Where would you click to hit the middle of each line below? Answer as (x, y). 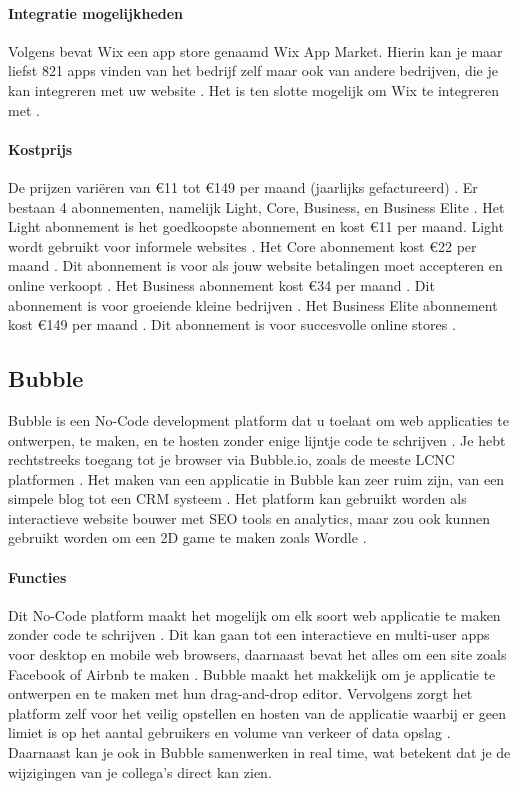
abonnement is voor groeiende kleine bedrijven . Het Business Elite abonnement (253, 304)
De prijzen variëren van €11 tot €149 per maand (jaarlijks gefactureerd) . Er (243, 186)
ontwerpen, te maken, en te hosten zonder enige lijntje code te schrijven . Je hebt (257, 439)
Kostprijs (40, 148)
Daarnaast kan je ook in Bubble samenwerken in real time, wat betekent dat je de (259, 752)
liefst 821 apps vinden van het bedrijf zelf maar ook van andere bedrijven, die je (253, 70)
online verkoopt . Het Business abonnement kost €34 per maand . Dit (221, 284)
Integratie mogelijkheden (96, 12)
